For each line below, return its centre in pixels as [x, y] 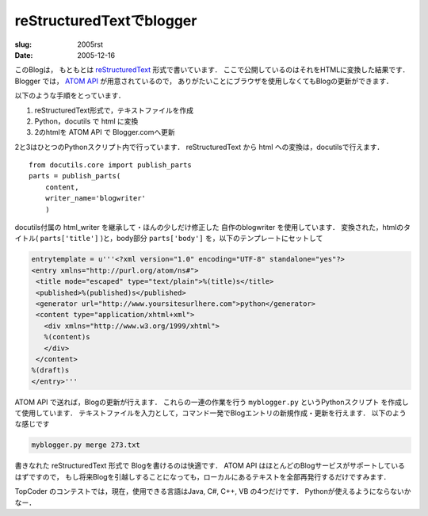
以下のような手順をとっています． [70, 96]
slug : [23, 44]
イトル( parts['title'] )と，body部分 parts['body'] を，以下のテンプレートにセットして [169, 239]
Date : [24, 55]
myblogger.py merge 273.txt [86, 445]
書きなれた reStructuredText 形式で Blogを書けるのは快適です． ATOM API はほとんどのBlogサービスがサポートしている [210, 466]
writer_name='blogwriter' [96, 199]
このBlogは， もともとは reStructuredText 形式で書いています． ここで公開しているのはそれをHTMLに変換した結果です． [212, 70]
